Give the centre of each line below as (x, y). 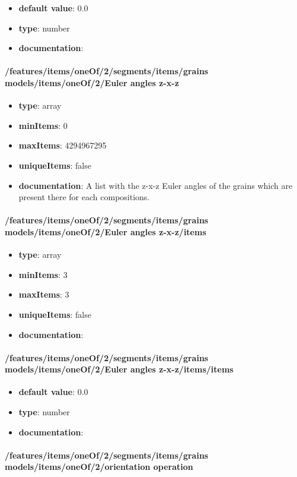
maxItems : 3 (44, 294)
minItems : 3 (43, 274)
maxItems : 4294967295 (63, 145)
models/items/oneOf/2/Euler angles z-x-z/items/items (119, 369)
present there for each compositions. (84, 197)
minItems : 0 (43, 125)
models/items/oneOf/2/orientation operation (99, 467)
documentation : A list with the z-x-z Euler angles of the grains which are (156, 185)
